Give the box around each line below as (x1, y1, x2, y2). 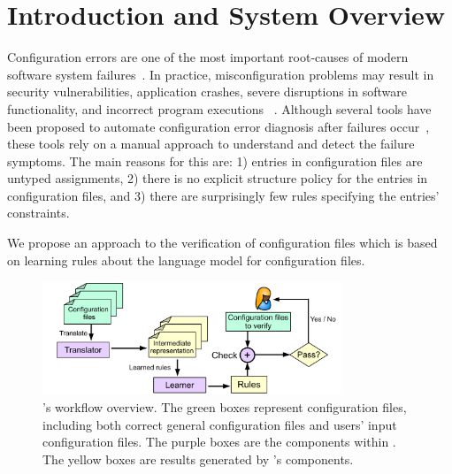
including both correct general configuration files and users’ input (42, 415, 397, 433)
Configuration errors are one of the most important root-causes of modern (7, 48, 409, 66)
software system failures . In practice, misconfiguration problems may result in (7, 65, 434, 83)
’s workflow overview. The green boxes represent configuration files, (42, 398, 407, 417)
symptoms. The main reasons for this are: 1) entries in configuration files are (7, 151, 423, 170)
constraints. (7, 203, 70, 222)
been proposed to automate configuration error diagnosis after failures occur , (7, 117, 430, 135)
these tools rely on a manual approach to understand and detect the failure (7, 134, 415, 153)
